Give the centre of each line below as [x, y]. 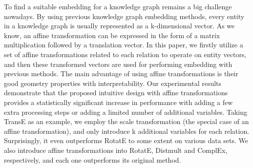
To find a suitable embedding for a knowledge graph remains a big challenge [118, 6]
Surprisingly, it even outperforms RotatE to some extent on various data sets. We [126, 140]
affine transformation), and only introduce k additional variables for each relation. [127, 131]
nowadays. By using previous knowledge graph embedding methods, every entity [124, 16]
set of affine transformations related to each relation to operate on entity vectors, [125, 54]
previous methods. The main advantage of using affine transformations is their [121, 73]
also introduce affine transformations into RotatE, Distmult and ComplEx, [116, 150]
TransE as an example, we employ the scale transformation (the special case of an [126, 121]
